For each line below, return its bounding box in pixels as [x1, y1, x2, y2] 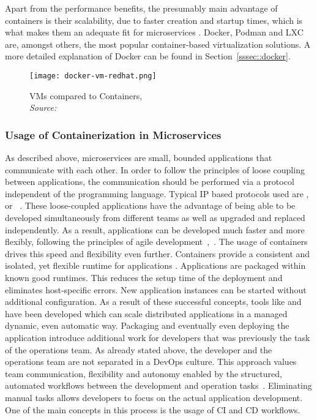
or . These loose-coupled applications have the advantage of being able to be [5, 199, 296, 212]
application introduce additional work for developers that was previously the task [5, 331, 310, 343]
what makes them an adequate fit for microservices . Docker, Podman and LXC [5, 26, 304, 39]
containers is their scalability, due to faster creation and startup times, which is [5, 13, 303, 26]
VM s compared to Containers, [29, 89, 143, 102]
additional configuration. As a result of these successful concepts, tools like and [5, 295, 302, 308]
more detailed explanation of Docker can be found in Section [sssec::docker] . [5, 50, 291, 62]
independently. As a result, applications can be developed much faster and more [5, 223, 305, 236]
